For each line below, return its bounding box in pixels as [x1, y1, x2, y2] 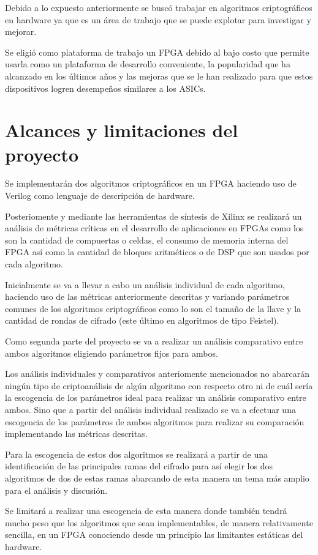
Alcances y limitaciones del [5, 117, 238, 143]
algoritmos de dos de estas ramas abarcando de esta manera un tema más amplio [5, 471, 309, 484]
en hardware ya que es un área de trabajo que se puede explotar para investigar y [5, 13, 311, 26]
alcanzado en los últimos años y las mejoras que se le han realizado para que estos [5, 69, 313, 82]
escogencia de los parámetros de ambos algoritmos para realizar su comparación [5, 415, 305, 428]
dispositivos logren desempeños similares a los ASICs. [5, 81, 206, 94]
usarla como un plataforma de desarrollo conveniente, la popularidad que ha [5, 58, 290, 70]
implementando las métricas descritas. [5, 427, 148, 440]
